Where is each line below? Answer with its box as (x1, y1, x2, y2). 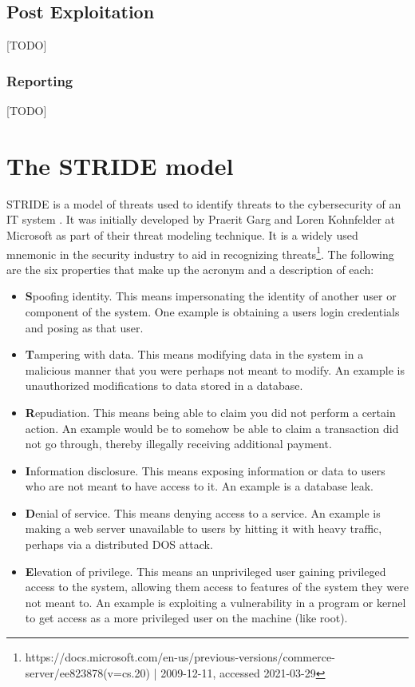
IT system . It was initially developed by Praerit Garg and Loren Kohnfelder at (6, 211, 396, 228)
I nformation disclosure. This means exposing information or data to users (25, 462, 385, 479)
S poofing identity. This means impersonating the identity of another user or (25, 288, 397, 304)
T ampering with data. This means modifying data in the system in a (25, 346, 364, 363)
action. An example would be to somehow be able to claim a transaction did (25, 419, 399, 436)
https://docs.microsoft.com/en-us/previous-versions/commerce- (25, 649, 335, 665)
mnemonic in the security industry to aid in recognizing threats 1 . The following (6, 243, 394, 262)
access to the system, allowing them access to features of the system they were (25, 578, 409, 595)
